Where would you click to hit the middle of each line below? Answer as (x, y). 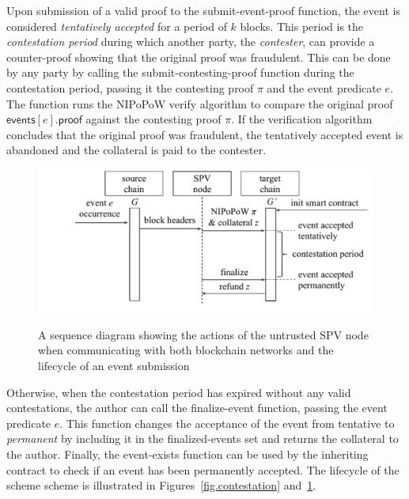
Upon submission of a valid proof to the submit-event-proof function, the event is (203, 10)
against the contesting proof (153, 119)
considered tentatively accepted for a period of (117, 26)
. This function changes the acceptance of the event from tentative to (227, 423)
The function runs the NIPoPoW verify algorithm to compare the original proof (200, 103)
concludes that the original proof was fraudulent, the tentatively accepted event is (205, 134)
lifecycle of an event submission (114, 366)
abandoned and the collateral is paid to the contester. (136, 150)
